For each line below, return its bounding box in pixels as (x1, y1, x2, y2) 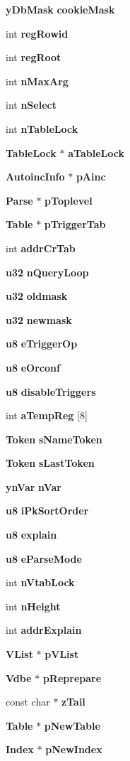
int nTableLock (6, 121, 78, 136)
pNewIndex (45, 742, 102, 757)
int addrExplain (6, 622, 82, 637)
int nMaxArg (6, 73, 69, 88)
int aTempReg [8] (6, 408, 88, 423)
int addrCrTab (6, 240, 76, 255)
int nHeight (6, 598, 61, 613)
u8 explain (6, 527, 57, 542)
